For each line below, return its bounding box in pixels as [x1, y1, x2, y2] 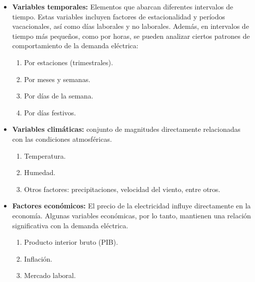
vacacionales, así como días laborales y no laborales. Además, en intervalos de [12, 21, 249, 31]
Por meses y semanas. [24, 74, 91, 84]
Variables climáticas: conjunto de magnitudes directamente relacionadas [12, 124, 241, 134]
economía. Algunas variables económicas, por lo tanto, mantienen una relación [12, 210, 251, 220]
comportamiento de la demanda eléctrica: [12, 40, 138, 51]
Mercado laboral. [24, 270, 76, 281]
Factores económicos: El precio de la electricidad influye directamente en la [12, 200, 251, 211]
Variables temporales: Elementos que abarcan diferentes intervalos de [12, 1, 233, 11]
